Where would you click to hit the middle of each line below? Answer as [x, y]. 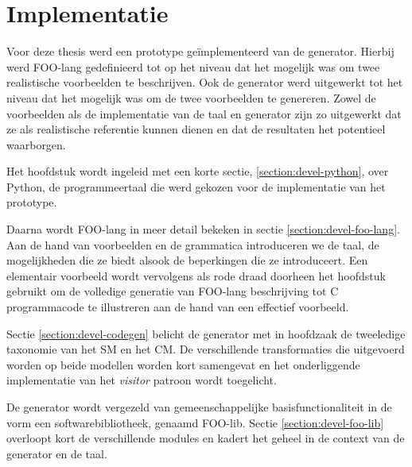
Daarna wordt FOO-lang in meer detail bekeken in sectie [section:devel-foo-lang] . [203, 229]
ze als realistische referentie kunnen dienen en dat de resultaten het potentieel [196, 129]
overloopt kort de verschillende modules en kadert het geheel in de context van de [206, 438]
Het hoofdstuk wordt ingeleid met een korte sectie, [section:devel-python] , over [198, 171]
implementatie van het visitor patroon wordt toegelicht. [142, 380]
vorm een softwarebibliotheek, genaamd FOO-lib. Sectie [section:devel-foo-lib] [195, 422]
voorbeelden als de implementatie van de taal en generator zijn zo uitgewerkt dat [204, 113]
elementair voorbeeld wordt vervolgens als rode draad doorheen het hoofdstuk [196, 275]
